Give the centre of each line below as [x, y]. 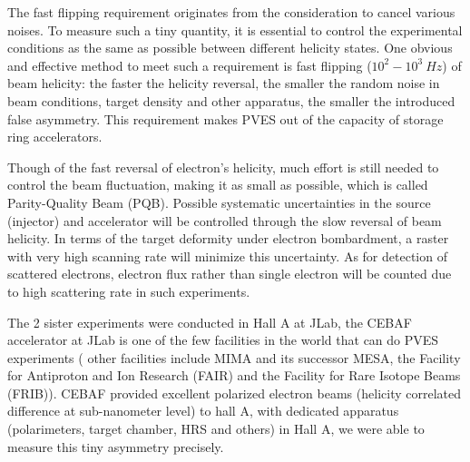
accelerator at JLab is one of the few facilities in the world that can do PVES [223, 340]
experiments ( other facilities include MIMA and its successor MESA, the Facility [234, 357]
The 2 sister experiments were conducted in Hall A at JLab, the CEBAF [210, 322]
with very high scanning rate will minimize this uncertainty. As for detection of [227, 256]
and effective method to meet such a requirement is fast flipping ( [190, 65]
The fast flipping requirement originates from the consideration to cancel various [231, 12]
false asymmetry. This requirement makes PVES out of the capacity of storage [225, 118]
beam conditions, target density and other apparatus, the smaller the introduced [231, 100]
